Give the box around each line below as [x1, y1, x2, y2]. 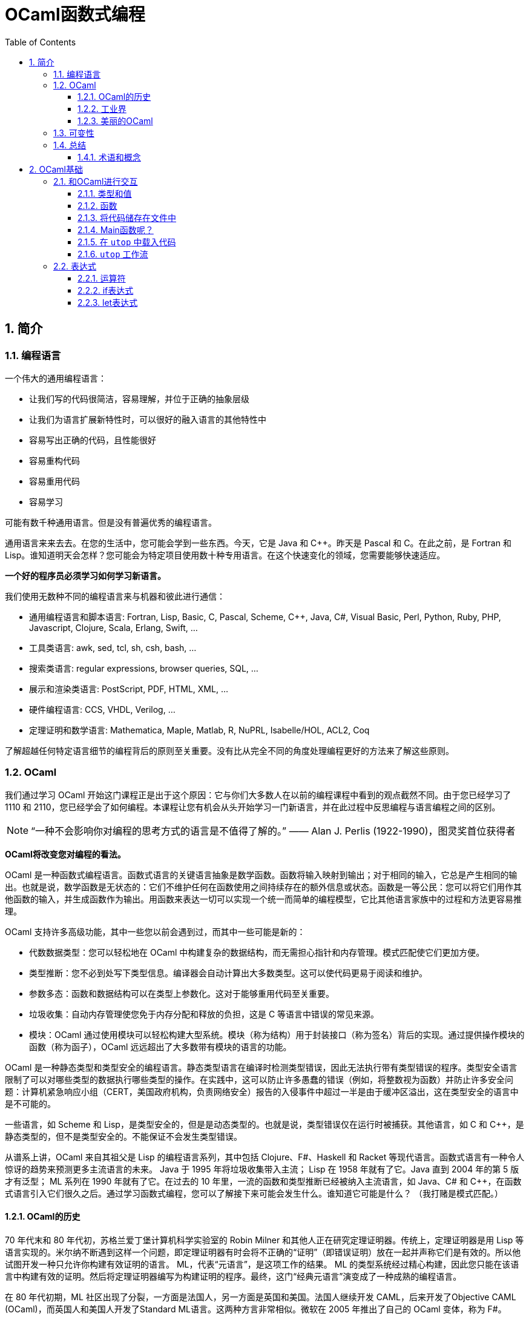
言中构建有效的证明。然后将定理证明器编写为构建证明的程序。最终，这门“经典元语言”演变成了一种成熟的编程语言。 [5, 1271, 462, 1281]
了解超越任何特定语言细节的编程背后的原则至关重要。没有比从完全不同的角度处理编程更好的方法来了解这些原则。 [5, 745, 454, 756]
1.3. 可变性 [53, 127, 94, 138]
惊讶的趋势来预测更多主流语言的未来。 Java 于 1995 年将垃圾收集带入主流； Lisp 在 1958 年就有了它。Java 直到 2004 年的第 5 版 [5, 1163, 519, 1174]
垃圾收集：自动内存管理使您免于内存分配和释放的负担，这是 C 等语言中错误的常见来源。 [29, 1008, 379, 1019]
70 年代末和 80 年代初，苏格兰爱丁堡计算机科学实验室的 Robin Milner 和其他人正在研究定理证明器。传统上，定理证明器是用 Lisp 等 [5, 1234, 524, 1245]
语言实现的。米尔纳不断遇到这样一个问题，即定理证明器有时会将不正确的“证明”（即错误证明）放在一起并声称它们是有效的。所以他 [5, 1246, 521, 1257]
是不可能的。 [5, 1098, 56, 1109]
